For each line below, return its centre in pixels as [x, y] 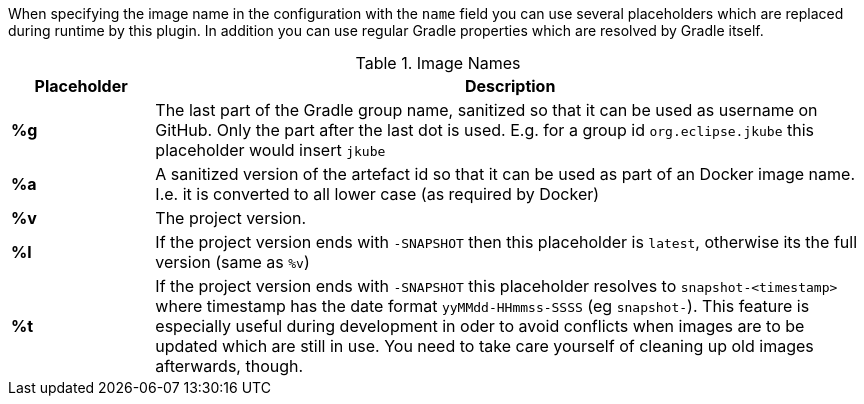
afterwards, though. [229, 366]
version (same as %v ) [232, 262]
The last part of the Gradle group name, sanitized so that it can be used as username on [486, 110]
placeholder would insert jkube [270, 150]
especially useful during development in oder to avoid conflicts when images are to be [480, 326]
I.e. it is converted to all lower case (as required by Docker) [377, 194]
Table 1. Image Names [438, 63]
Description [510, 86]
